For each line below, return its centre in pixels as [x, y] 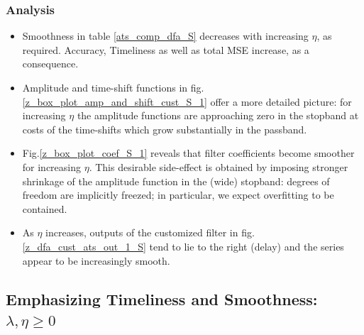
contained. [45, 208]
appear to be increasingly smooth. [96, 260]
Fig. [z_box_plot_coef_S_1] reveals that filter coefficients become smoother [188, 153]
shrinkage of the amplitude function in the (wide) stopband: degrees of [176, 181]
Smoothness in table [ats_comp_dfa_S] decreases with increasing [165, 36]
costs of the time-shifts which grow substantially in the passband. [165, 129]
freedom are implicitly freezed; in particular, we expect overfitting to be [178, 195]
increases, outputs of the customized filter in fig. [150, 232]
